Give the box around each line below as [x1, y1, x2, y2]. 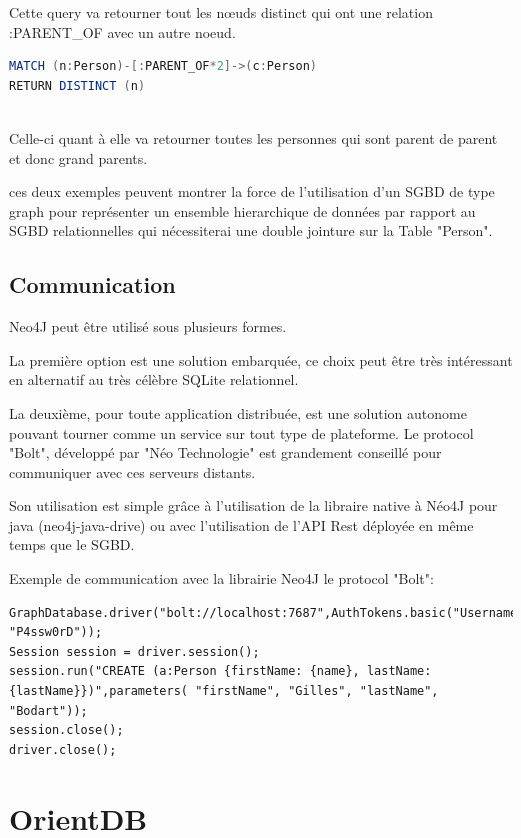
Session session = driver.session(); [9, 644, 260, 659]
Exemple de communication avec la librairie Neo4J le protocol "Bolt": [9, 568, 434, 589]
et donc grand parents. [9, 147, 148, 168]
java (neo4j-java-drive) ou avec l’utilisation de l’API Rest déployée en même [9, 514, 474, 535]
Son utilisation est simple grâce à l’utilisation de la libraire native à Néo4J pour [9, 495, 498, 516]
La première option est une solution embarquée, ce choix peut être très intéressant [9, 349, 513, 370]
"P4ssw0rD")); [9, 625, 103, 640]
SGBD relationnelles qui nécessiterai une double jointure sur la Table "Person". [9, 220, 493, 241]
